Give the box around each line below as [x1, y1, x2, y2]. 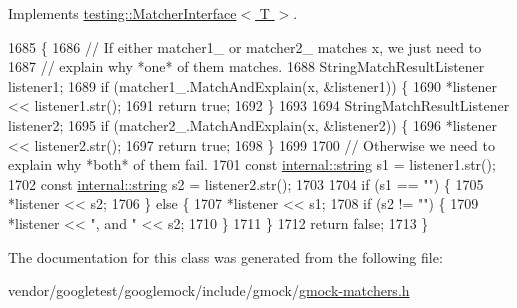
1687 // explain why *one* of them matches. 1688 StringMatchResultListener [8, 56, 485, 77]
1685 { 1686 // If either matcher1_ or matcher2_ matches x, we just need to [8, 36, 482, 57]
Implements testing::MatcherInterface [8, 3, 237, 23]
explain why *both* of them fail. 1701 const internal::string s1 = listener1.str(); [8, 154, 496, 175]
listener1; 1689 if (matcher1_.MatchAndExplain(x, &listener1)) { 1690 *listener [8, 75, 498, 96]
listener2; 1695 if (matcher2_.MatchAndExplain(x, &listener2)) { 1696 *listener [8, 114, 498, 135]
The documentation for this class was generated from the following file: [8, 246, 443, 267]
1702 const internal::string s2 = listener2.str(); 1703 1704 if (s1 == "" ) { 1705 [8, 173, 484, 194]
